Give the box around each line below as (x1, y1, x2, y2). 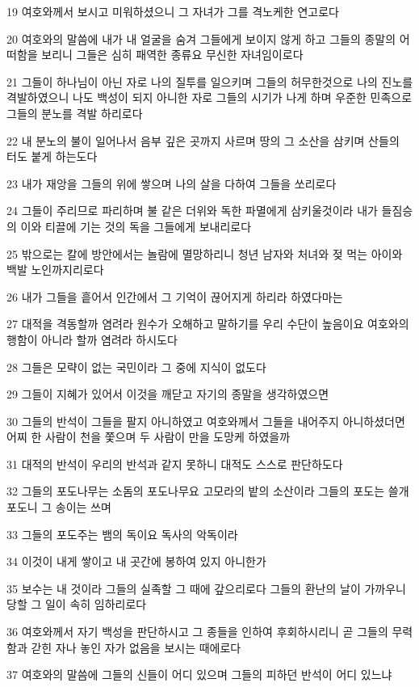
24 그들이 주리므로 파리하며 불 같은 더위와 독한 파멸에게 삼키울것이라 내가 (6, 202, 378, 219)
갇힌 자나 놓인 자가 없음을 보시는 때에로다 (31, 639, 241, 655)
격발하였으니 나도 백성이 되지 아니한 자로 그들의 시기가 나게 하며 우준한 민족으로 (6, 89, 413, 106)
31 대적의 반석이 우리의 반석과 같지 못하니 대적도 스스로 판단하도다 (6, 455, 343, 472)
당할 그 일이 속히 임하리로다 (6, 596, 147, 613)
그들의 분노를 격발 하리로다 (6, 104, 143, 121)
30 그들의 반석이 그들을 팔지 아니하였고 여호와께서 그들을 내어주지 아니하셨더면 (6, 412, 405, 429)
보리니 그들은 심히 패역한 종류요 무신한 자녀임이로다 (41, 46, 304, 63)
